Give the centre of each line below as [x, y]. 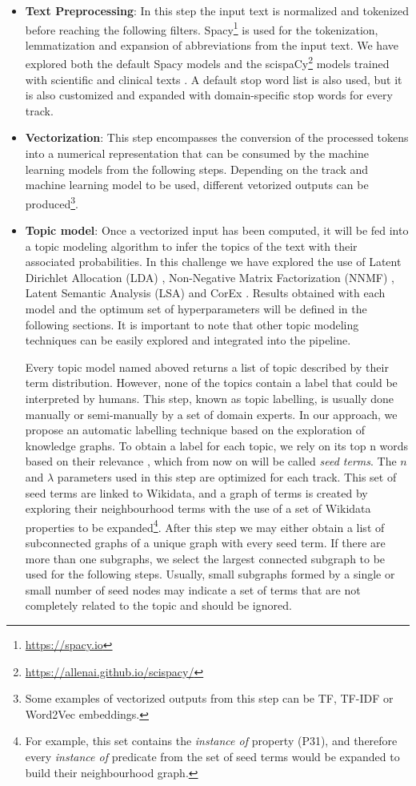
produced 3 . [52, 202]
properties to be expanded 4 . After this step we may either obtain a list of [205, 526]
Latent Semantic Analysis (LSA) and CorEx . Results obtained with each [205, 293]
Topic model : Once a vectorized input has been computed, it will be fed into [217, 230]
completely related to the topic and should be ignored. [158, 605]
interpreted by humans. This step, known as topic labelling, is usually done [210, 399]
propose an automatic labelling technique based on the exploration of [195, 430]
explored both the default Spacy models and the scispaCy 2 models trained [207, 62]
